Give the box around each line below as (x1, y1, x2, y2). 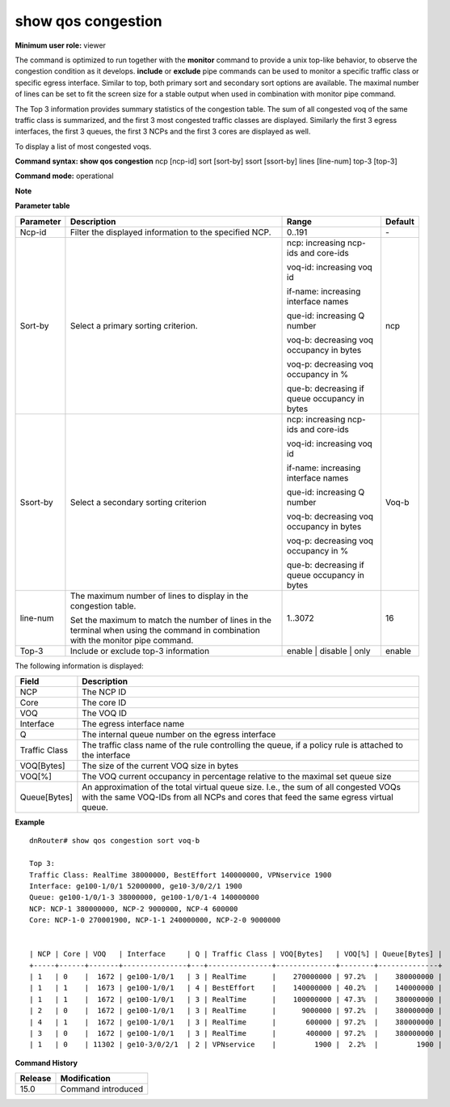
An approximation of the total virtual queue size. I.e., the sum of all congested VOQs (82, 782, 402, 793)
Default (385, 215, 415, 227)
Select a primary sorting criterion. (69, 320, 198, 331)
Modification (60, 1073, 111, 1084)
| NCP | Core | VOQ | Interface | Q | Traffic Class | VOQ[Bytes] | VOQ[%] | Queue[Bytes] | (29, 949, 443, 959)
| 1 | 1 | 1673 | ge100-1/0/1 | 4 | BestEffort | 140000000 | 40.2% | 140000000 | (29, 983, 443, 993)
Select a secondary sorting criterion (69, 496, 207, 507)
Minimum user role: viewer (15, 40, 107, 50)
